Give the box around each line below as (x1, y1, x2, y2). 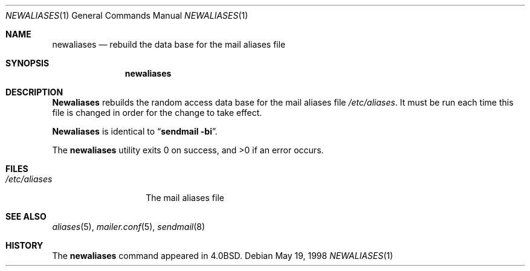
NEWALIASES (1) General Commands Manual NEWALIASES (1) (5, 10, 248, 21)
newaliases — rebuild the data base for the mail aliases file (52, 39, 286, 49)
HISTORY (5, 240, 44, 250)
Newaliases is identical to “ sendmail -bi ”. (52, 126, 218, 136)
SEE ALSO (5, 211, 47, 222)
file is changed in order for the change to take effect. (52, 107, 262, 118)
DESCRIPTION (5, 87, 63, 97)
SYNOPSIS (5, 58, 50, 68)
